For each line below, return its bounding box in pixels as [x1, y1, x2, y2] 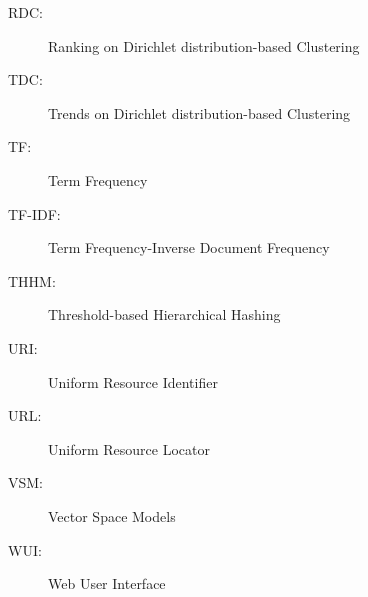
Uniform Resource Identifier [48, 371, 218, 392]
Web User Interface [48, 573, 166, 594]
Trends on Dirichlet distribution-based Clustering [48, 102, 351, 123]
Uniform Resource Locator [48, 438, 210, 459]
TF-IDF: [8, 203, 61, 224]
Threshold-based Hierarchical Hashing [48, 304, 281, 325]
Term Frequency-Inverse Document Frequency [48, 237, 330, 258]
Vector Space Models [48, 505, 176, 526]
